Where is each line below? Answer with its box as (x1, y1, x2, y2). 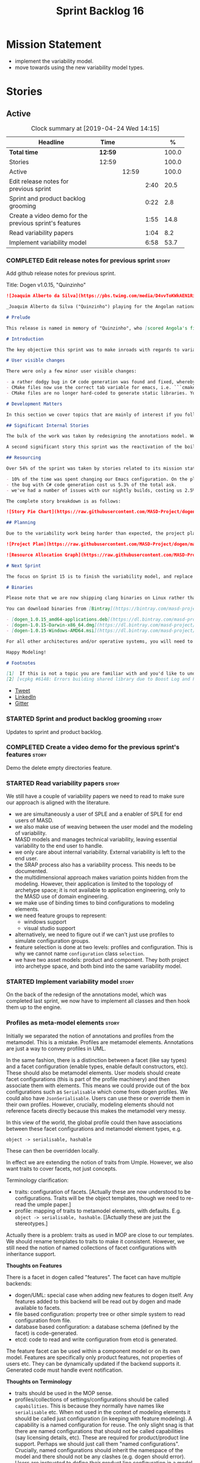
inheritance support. (6, 1250, 57, 1257)
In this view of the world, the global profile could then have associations (6, 1119, 183, 1126)
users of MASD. (14, 817, 54, 824)
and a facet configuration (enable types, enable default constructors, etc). (6, 1063, 188, 1070)
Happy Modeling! (6, 649, 46, 655)
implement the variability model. (14, 57, 94, 64)
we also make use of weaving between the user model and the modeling (14, 823, 193, 831)
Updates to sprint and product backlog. (6, 728, 103, 735)
